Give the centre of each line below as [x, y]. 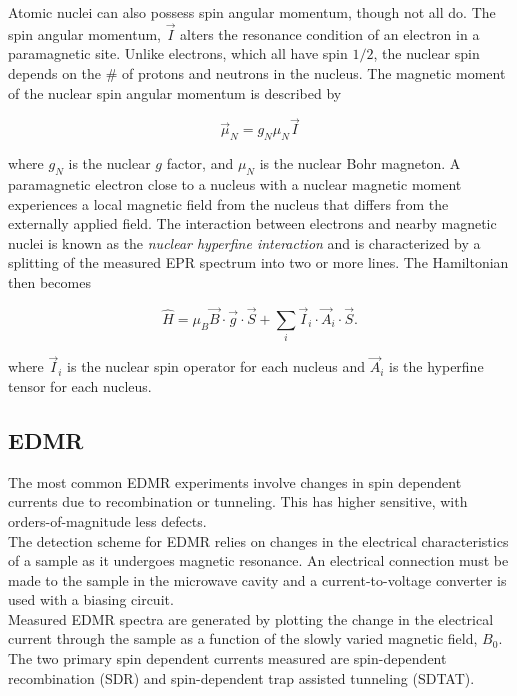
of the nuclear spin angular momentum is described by [175, 92]
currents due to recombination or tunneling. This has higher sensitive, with [238, 501]
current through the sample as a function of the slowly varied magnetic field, [243, 638]
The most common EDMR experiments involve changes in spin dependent [235, 481]
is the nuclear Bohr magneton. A [360, 163]
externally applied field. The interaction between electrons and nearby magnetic [252, 223]
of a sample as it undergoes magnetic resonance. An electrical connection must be [258, 560]
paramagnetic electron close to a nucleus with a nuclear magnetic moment [235, 184]
